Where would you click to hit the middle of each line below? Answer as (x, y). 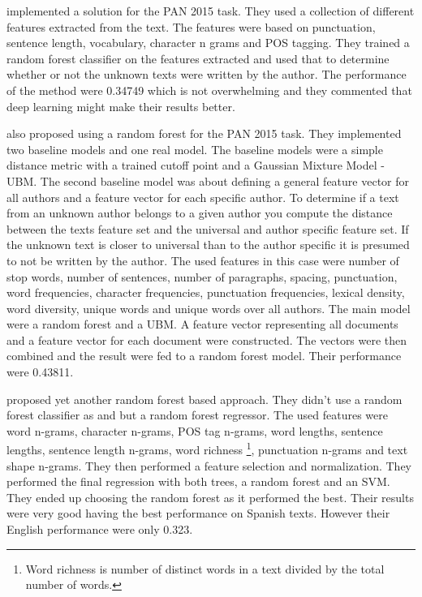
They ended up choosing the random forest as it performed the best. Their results (210, 497)
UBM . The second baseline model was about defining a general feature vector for (208, 180)
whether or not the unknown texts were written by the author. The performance (207, 74)
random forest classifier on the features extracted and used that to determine (198, 58)
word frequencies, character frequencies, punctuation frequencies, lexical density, (206, 292)
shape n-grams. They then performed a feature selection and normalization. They (209, 465)
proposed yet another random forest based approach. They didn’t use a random (205, 399)
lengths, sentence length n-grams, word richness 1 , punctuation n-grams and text (207, 449)
